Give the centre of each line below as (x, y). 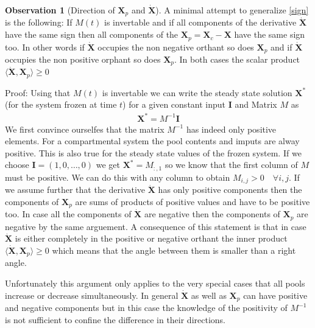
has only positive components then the (230, 190)
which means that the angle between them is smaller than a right (174, 250)
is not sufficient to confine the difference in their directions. (115, 319)
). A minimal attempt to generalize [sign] (232, 10)
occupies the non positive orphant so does (83, 59)
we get (108, 165)
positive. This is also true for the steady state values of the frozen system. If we (153, 152)
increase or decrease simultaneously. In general (92, 295)
